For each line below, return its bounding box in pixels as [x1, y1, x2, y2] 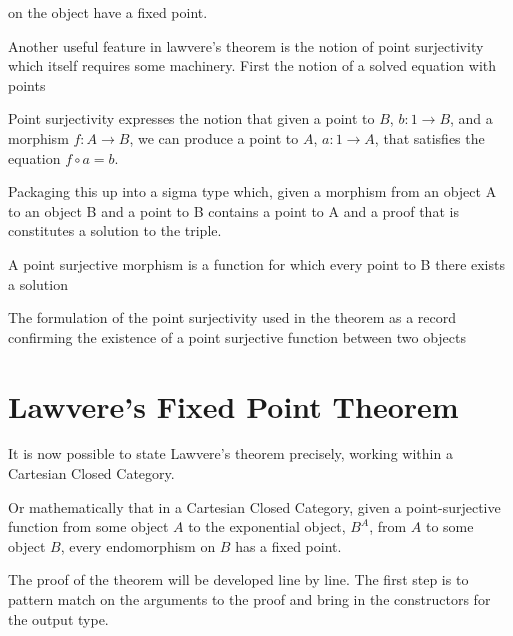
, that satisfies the [374, 127, 485, 148]
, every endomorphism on [60, 535, 216, 556]
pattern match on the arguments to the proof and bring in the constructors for [8, 589, 491, 609]
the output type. [8, 608, 109, 629]
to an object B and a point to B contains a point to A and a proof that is [8, 200, 459, 221]
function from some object [8, 516, 169, 537]
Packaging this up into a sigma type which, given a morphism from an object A [8, 181, 497, 202]
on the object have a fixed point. [8, 2, 208, 22]
